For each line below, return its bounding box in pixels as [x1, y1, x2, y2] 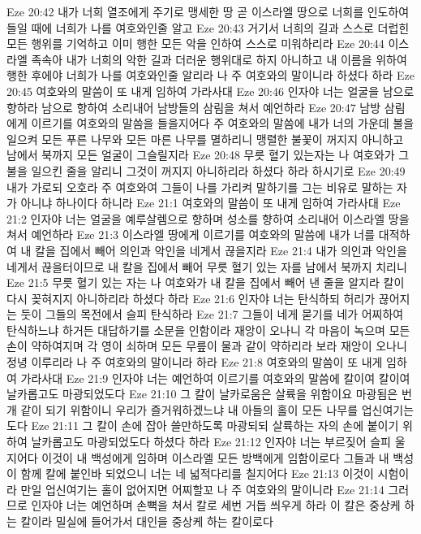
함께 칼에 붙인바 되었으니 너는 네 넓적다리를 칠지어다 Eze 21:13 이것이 [20, 465, 374, 482]
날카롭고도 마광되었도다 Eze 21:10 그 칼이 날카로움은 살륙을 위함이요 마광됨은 [6, 385, 398, 402]
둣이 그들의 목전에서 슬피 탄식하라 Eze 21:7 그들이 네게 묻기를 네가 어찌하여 [20, 306, 404, 323]
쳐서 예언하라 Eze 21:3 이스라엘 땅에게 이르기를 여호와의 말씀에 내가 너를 [6, 226, 376, 243]
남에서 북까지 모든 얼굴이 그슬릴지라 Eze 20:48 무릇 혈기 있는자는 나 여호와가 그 [6, 146, 410, 163]
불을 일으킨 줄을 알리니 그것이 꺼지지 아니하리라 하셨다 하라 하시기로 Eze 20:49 [6, 162, 406, 179]
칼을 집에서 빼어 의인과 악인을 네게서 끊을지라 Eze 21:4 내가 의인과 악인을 [35, 241, 407, 258]
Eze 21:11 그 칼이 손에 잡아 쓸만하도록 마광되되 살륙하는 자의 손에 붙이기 [31, 417, 399, 434]
